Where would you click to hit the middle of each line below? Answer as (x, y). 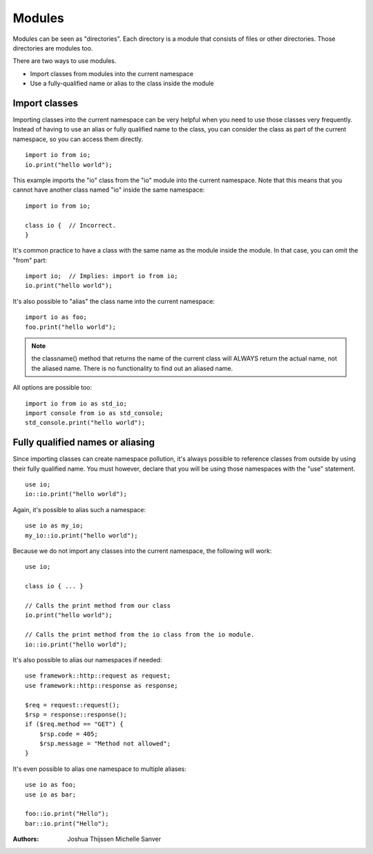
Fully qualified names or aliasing (84, 443)
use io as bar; (51, 794)
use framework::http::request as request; (98, 676)
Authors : (26, 839)
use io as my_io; (54, 526)
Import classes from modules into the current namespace (112, 73)
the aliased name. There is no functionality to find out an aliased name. (132, 368)
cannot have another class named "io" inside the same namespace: (109, 190)
